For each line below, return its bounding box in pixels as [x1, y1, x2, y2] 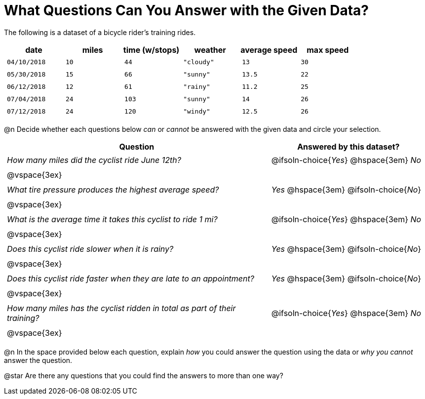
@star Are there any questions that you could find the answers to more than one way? [4, 371, 283, 380]
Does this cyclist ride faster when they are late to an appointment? [7, 273, 254, 283]
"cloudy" [183, 58, 214, 66]
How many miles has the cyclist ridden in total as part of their [7, 303, 236, 313]
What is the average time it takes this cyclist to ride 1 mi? [7, 214, 218, 224]
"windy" [183, 107, 210, 115]
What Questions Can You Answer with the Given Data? [4, 2, 369, 19]
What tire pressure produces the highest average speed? [7, 184, 219, 195]
